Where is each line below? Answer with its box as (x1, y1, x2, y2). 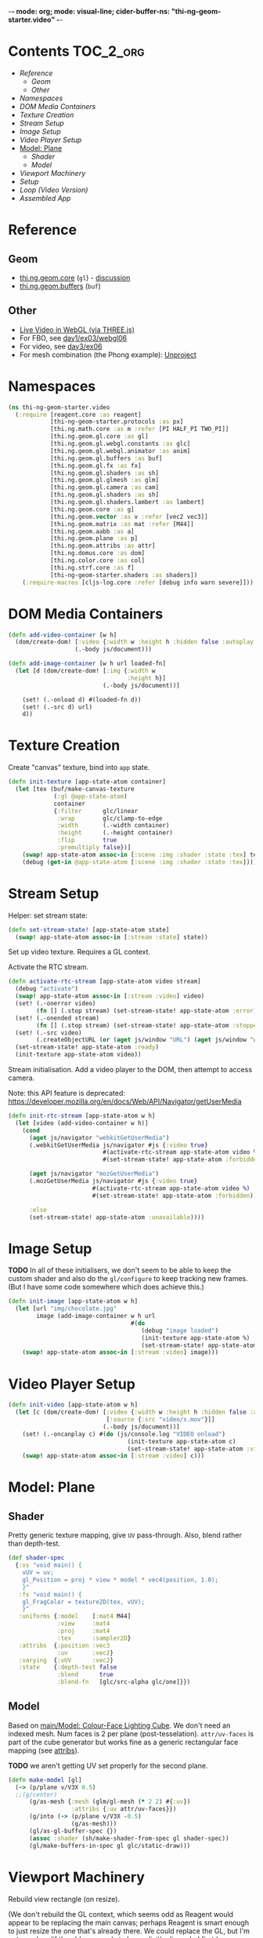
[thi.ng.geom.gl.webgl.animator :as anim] (49, 447, 191, 454)
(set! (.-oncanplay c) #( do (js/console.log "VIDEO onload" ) (22, 1430, 225, 1438)
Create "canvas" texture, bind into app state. (8, 763, 150, 772)
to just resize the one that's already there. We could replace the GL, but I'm (8, 1926, 250, 1936)
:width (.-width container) (57, 822, 170, 830)
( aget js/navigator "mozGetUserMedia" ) (28, 1170, 159, 1178)
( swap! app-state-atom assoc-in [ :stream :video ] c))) (22, 1452, 205, 1460)
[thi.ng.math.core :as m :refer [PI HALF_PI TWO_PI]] (49, 425, 229, 433)
